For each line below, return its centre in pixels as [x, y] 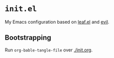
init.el [21, 9]
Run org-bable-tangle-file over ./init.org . [49, 50]
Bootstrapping [28, 38]
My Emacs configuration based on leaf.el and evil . [57, 22]
